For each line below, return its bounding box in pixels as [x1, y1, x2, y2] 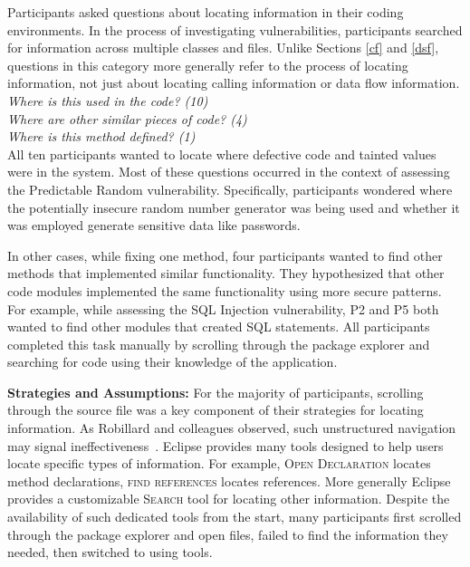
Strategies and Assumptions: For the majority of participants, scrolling [7, 382, 424, 401]
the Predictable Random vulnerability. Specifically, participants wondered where [7, 179, 453, 198]
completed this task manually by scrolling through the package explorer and [7, 334, 430, 353]
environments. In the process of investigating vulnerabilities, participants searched [7, 20, 463, 39]
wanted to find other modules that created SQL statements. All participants [7, 317, 430, 336]
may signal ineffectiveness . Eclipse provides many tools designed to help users [7, 436, 444, 455]
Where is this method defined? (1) [7, 127, 196, 146]
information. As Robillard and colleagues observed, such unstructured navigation [7, 418, 456, 437]
